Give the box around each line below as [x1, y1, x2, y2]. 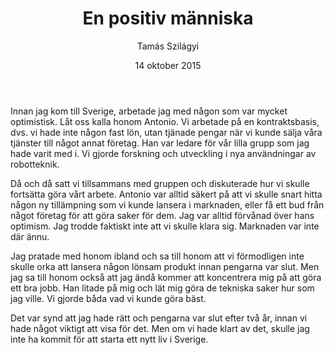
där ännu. [10, 230, 50, 242]
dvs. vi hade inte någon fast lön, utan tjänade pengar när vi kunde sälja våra [10, 126, 323, 138]
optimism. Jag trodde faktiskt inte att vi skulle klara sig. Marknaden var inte [10, 220, 320, 232]
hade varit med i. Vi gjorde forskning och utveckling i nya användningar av [10, 147, 317, 159]
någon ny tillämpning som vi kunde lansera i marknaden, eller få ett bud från [10, 198, 325, 211]
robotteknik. [10, 158, 60, 170]
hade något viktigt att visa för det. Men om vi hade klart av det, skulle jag [10, 322, 310, 334]
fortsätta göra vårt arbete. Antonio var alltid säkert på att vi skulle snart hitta [10, 188, 323, 200]
